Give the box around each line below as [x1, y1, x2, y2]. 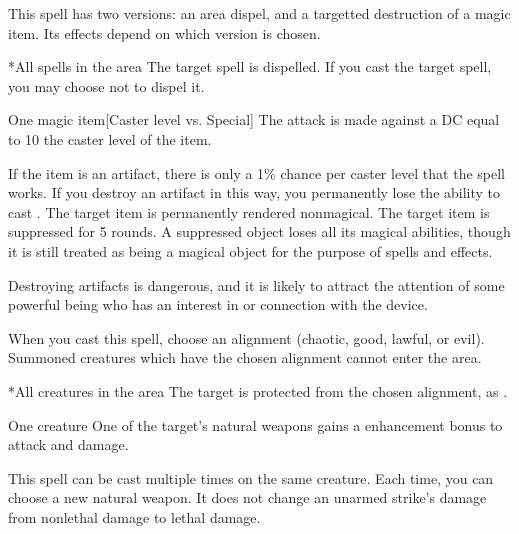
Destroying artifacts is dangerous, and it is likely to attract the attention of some [8, 274, 505, 295]
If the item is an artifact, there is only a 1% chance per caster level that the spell [8, 162, 506, 183]
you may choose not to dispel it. [8, 75, 205, 96]
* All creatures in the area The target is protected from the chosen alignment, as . [8, 380, 508, 401]
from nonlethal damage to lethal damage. [8, 506, 261, 527]
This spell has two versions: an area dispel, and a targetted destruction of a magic [8, 3, 511, 23]
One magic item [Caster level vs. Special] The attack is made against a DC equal [8, 109, 500, 130]
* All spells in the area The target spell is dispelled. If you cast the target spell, [8, 56, 492, 77]
